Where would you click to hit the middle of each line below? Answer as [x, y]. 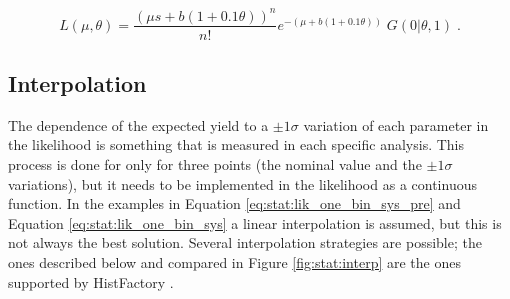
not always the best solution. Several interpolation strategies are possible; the [245, 242]
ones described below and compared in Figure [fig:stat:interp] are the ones [234, 261]
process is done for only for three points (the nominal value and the [215, 163]
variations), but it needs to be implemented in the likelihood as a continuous [242, 183]
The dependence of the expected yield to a [138, 124]
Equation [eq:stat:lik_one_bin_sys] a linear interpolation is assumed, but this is [255, 222]
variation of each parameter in [396, 124]
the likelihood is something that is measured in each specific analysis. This [236, 144]
